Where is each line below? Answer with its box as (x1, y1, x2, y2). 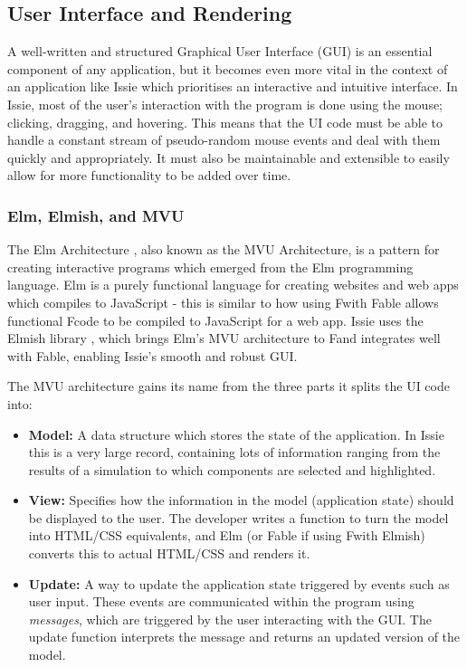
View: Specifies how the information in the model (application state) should (28, 491, 454, 510)
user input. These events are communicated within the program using (28, 592, 415, 611)
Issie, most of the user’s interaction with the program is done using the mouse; (7, 94, 443, 113)
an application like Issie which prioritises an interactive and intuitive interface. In (7, 77, 458, 96)
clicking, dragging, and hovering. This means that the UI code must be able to (7, 112, 443, 131)
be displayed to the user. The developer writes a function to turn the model (28, 508, 449, 527)
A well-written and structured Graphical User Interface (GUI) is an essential (7, 42, 433, 61)
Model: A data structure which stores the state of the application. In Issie (28, 424, 444, 443)
